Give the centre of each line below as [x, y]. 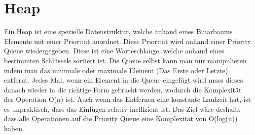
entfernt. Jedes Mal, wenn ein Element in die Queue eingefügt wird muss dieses [124, 80]
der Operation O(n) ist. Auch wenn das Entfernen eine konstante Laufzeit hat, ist [127, 99]
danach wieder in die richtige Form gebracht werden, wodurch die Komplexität [123, 89]
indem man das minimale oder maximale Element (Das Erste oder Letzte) [116, 70]
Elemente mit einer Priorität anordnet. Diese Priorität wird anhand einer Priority [127, 41]
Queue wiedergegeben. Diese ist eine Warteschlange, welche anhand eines [114, 51]
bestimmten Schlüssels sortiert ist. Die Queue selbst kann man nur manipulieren [125, 60]
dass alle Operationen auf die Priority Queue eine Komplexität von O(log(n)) [121, 118]
